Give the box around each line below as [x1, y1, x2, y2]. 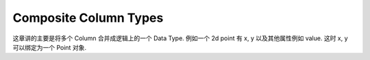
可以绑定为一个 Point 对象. [12, 43, 87, 51]
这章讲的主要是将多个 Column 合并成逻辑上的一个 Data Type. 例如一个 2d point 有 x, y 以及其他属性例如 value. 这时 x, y [12, 34, 349, 42]
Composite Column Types [12, 10, 164, 25]
